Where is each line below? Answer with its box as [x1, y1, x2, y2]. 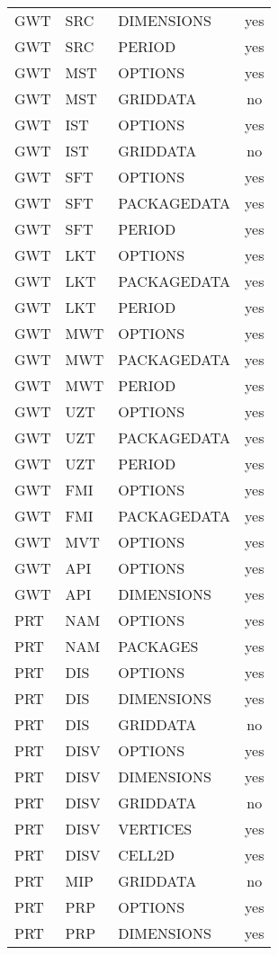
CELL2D [118, 844, 175, 865]
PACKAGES [118, 636, 199, 656]
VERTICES [118, 818, 193, 839]
